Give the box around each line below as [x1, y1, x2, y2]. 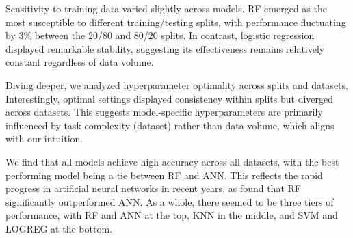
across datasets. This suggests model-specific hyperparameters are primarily [5, 105, 323, 119]
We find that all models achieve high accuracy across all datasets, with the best [5, 154, 339, 168]
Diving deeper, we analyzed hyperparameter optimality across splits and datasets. [5, 77, 348, 92]
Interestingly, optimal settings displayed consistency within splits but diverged [5, 91, 334, 105]
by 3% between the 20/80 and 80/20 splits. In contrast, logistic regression [5, 28, 315, 42]
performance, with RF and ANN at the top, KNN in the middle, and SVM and [5, 208, 338, 222]
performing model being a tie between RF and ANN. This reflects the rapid [5, 168, 323, 182]
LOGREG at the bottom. [5, 221, 112, 235]
